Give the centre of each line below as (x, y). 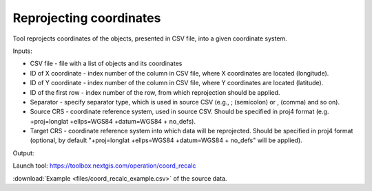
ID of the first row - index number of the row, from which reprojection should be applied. (155, 92)
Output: (23, 153)
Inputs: (22, 51)
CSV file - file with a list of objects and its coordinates (106, 64)
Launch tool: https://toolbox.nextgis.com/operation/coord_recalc (104, 166)
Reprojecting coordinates (87, 18)
